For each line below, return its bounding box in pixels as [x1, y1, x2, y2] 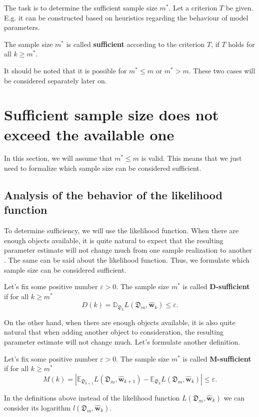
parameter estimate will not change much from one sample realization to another [4, 245, 252, 255]
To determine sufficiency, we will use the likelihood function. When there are [4, 225, 239, 236]
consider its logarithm [4, 402, 71, 413]
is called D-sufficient [182, 281, 250, 292]
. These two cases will [188, 65, 255, 75]
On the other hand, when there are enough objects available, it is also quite [4, 317, 235, 327]
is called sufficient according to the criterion [66, 38, 205, 49]
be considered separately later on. [4, 75, 107, 85]
